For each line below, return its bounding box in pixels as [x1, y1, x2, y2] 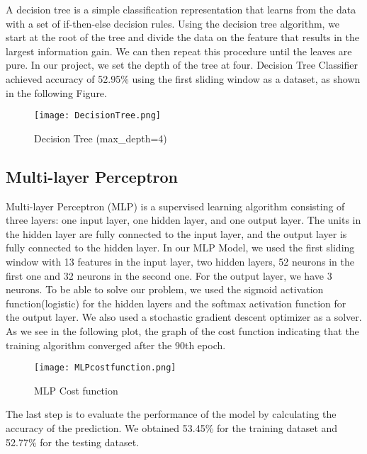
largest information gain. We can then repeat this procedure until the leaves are [6, 43, 352, 58]
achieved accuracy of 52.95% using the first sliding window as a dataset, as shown [6, 71, 361, 86]
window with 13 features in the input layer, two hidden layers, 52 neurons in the [6, 254, 354, 268]
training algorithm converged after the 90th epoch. [6, 337, 226, 352]
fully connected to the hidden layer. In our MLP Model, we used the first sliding [6, 240, 355, 255]
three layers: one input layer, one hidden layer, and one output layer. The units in [6, 212, 361, 227]
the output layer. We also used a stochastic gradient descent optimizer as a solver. [6, 310, 362, 324]
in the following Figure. [6, 85, 107, 100]
